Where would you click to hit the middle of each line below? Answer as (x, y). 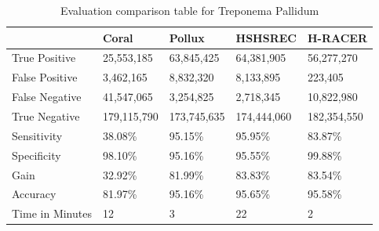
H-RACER (337, 37)
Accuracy (34, 194)
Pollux (187, 37)
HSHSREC (266, 37)
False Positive (45, 77)
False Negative (47, 97)
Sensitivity (37, 135)
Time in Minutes (52, 213)
